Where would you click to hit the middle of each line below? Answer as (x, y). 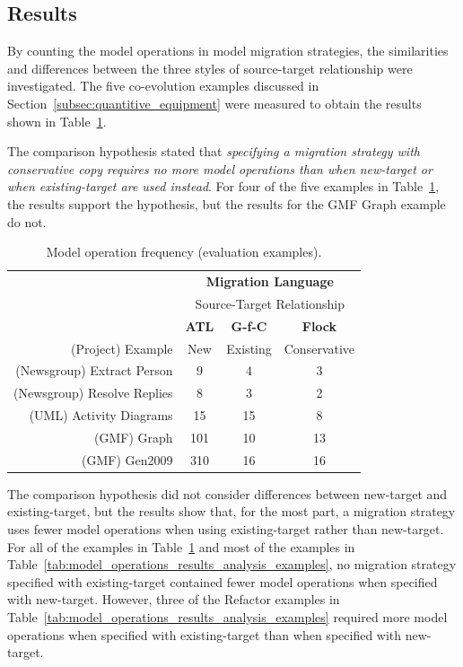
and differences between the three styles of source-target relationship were (210, 68)
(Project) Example (122, 348)
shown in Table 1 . (57, 121)
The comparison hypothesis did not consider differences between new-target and (227, 493)
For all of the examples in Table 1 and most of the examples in (181, 546)
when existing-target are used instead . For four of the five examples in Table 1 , (223, 186)
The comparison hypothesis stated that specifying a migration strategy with (214, 151)
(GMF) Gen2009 (127, 459)
